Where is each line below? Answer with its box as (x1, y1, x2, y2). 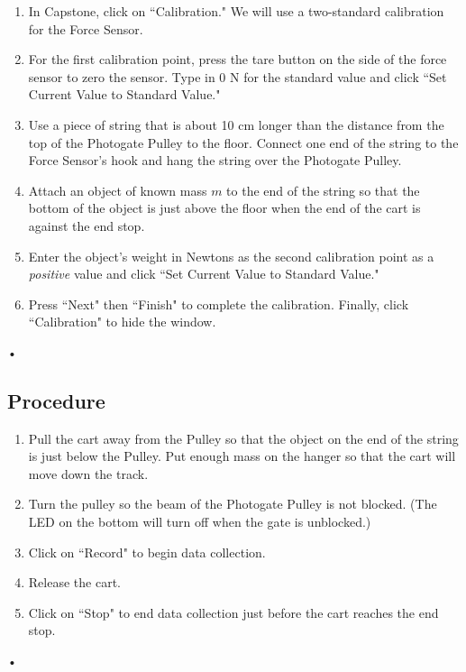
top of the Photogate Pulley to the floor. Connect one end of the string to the (28, 133, 459, 152)
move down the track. (28, 464, 149, 483)
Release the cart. (28, 573, 121, 592)
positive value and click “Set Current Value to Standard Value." (28, 264, 379, 283)
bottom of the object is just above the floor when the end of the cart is (28, 198, 421, 217)
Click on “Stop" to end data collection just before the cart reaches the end (28, 603, 439, 621)
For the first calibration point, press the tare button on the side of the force (28, 50, 447, 69)
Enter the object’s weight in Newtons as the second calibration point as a (28, 246, 434, 265)
